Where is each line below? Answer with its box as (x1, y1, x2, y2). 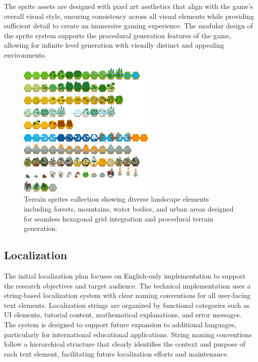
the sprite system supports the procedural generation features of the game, (4, 30, 231, 40)
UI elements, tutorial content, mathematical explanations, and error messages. (4, 309, 242, 320)
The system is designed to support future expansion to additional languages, (4, 319, 237, 329)
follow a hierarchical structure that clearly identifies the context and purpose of (4, 339, 246, 349)
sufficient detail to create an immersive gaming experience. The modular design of (4, 20, 253, 31)
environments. (4, 49, 47, 60)
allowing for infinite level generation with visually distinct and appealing (4, 40, 225, 50)
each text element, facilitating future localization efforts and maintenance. (4, 348, 229, 359)
